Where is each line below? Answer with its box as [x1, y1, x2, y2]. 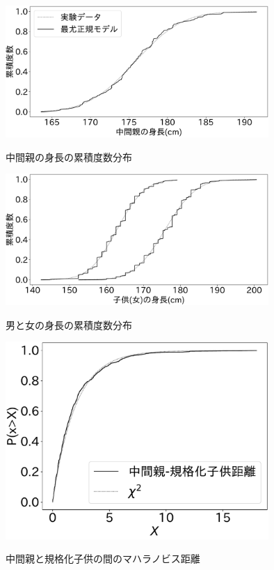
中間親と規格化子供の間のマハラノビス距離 [6, 551, 200, 566]
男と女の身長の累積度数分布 [6, 317, 132, 332]
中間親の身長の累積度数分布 [6, 149, 132, 164]
